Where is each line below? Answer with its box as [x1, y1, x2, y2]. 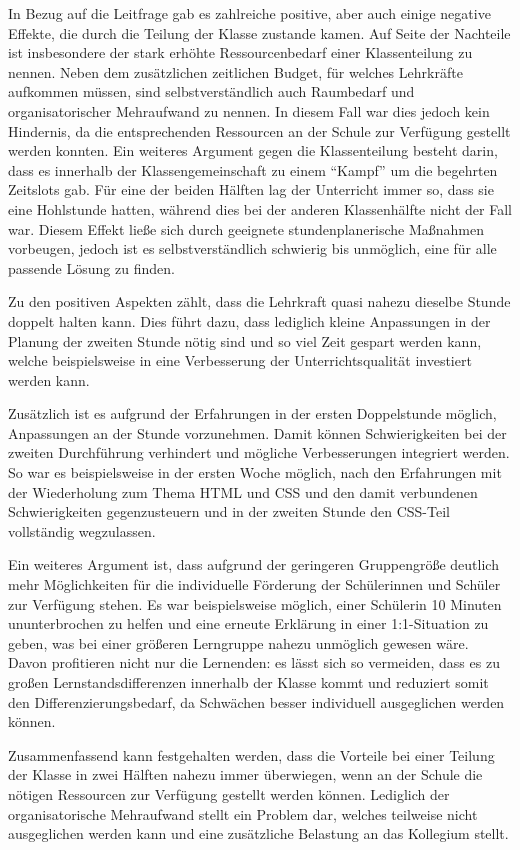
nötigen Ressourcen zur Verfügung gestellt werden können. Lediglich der [8, 783, 450, 804]
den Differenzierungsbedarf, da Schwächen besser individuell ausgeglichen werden [8, 691, 505, 712]
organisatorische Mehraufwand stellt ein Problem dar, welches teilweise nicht [8, 803, 478, 824]
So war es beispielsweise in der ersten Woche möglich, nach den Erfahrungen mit [8, 462, 502, 483]
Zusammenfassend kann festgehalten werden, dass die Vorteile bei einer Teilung [8, 744, 495, 765]
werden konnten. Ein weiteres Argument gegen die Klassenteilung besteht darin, [8, 140, 498, 161]
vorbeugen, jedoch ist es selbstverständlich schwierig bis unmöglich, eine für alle [8, 238, 497, 259]
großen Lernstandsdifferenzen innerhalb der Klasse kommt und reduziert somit [8, 672, 489, 692]
